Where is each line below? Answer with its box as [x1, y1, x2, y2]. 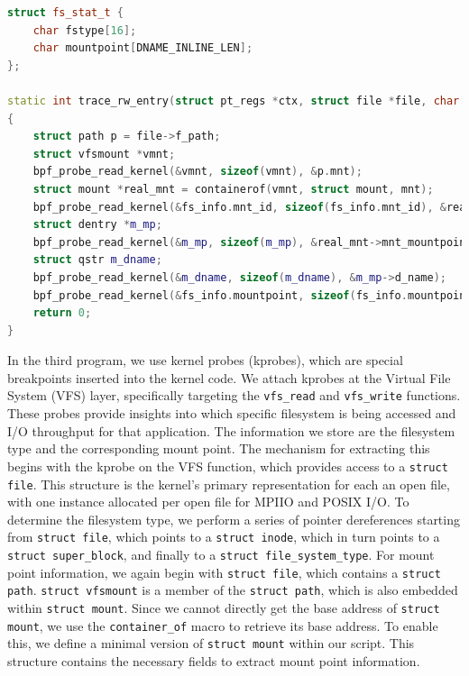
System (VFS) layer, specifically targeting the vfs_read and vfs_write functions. [7, 386, 461, 405]
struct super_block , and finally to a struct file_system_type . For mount [7, 545, 435, 564]
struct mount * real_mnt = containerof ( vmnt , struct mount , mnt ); [32, 182, 434, 196]
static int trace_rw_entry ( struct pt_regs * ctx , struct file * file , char [7, 94, 460, 107]
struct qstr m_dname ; [32, 253, 162, 267]
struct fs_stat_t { [7, 6, 124, 19]
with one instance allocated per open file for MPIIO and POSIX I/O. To [7, 492, 409, 511]
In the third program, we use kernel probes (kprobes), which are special [7, 351, 403, 370]
